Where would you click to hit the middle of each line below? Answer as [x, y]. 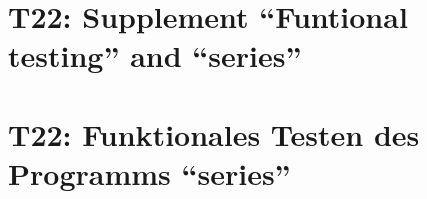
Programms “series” [149, 172]
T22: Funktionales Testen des [214, 133]
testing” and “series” [155, 55]
